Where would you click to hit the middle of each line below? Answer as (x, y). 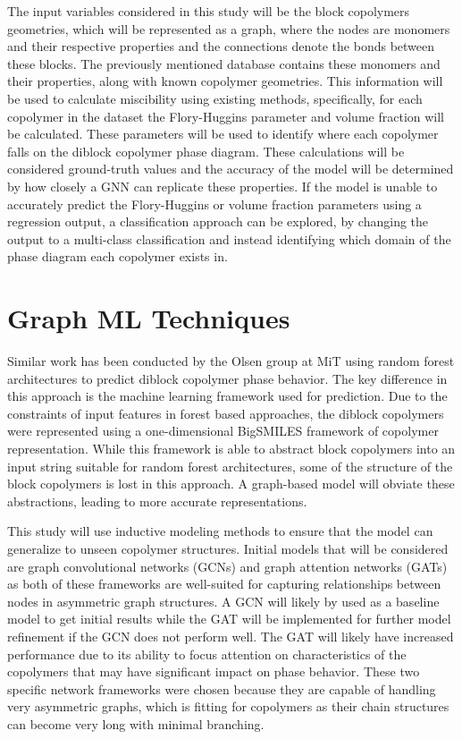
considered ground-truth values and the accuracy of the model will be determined (231, 169)
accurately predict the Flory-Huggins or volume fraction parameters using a (214, 204)
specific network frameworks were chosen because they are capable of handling (222, 688)
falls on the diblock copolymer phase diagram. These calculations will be (206, 151)
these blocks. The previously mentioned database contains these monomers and (224, 63)
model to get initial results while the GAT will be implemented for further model (229, 619)
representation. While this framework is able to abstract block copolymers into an (231, 448)
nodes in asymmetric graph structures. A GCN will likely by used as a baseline (223, 601)
